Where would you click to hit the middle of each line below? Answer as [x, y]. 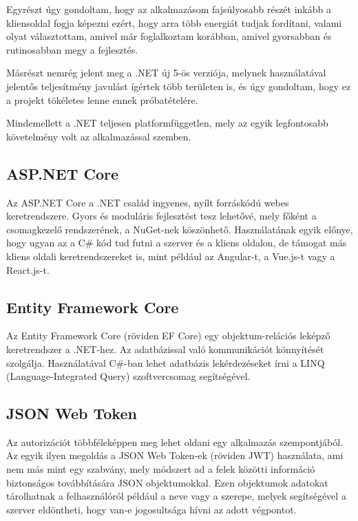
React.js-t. [28, 269]
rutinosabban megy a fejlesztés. [72, 49]
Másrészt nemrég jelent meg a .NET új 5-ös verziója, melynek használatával [166, 73]
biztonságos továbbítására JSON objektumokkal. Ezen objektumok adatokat [167, 482]
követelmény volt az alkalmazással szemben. [99, 136]
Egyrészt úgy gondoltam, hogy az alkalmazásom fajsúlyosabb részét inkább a [169, 9]
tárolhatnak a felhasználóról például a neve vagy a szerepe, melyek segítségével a [176, 496]
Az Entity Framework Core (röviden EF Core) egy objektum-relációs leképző [168, 336]
